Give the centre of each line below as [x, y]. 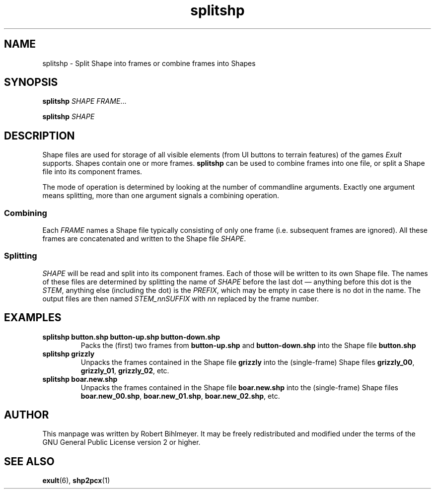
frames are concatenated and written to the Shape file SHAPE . [144, 239]
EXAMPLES [33, 318]
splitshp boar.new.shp [80, 379]
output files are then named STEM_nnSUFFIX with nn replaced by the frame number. [181, 298]
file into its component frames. [92, 172]
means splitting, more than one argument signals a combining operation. [161, 196]
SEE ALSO [29, 461]
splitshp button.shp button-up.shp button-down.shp [131, 337]
